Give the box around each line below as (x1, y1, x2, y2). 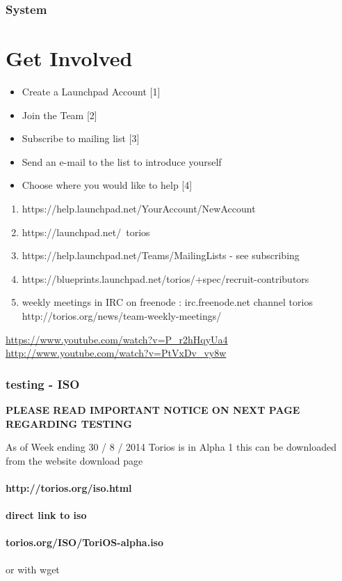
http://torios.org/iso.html (6, 480, 132, 495)
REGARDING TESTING (6, 416, 132, 431)
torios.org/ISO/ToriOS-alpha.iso (6, 535, 164, 550)
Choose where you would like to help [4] (22, 178, 193, 192)
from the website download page (6, 453, 143, 467)
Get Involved (6, 44, 133, 72)
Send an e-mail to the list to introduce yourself (22, 154, 222, 169)
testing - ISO (6, 375, 80, 392)
